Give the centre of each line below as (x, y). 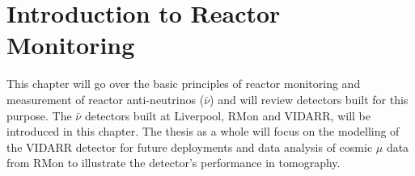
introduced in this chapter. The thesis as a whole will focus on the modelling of (203, 131)
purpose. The (39, 115)
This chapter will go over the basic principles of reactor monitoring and (184, 84)
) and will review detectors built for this (309, 99)
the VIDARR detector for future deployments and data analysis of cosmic (190, 147)
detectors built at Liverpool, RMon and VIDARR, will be (227, 115)
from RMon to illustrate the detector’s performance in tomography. (174, 163)
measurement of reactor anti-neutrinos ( (106, 99)
